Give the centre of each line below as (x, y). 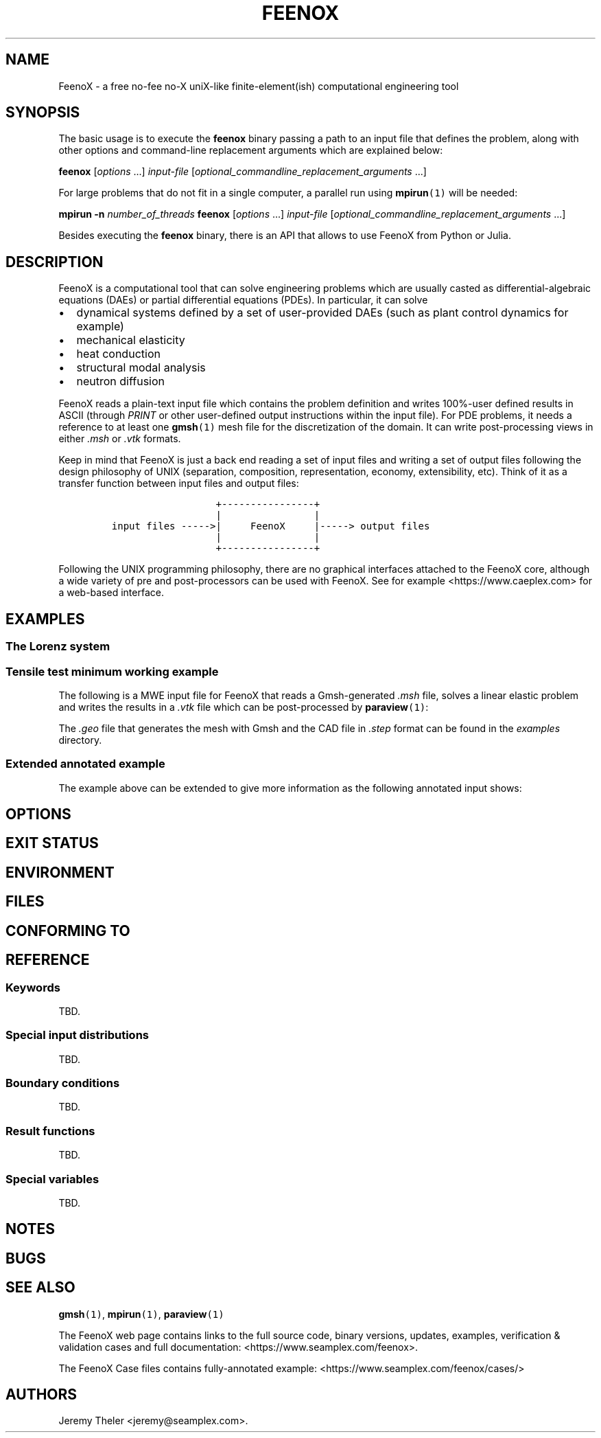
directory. (80, 740)
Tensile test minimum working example (112, 671)
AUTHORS (42, 1395)
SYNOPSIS (43, 113)
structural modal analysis (141, 368)
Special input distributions (77, 1035)
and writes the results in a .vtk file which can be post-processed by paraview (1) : (244, 707)
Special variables (52, 1179)
